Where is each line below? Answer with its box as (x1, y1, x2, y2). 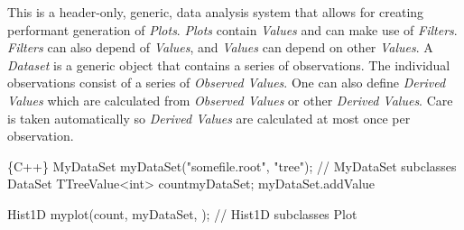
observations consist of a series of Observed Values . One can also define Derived (7, 73, 446, 92)
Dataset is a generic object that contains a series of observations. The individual (7, 55, 450, 74)
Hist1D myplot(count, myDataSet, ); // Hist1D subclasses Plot (7, 204, 357, 223)
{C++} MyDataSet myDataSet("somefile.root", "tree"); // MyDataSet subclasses (7, 156, 457, 175)
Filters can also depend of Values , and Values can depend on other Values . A (7, 38, 433, 57)
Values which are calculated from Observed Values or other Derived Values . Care (7, 90, 453, 109)
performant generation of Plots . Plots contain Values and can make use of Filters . (7, 20, 458, 39)
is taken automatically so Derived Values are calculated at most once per (7, 108, 411, 127)
